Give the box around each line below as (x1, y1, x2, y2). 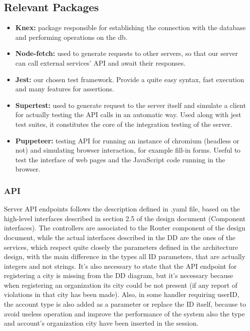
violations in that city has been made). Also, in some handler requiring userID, (4, 289, 239, 299)
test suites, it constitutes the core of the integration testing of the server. (15, 119, 232, 129)
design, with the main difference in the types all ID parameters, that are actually (4, 251, 246, 261)
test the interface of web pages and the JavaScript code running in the (15, 154, 225, 164)
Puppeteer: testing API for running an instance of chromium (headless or (15, 135, 239, 145)
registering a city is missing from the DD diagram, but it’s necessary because (4, 270, 233, 280)
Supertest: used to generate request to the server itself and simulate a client (15, 100, 246, 110)
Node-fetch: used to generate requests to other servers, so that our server (15, 48, 238, 58)
